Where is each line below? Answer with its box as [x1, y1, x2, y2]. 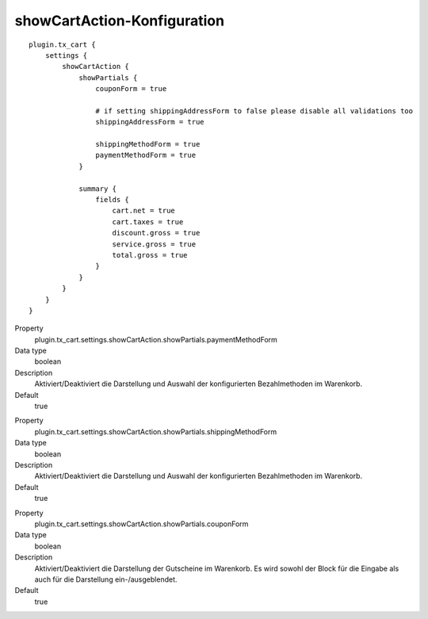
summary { [78, 184, 117, 193]
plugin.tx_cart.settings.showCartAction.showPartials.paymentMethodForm [34, 334, 277, 344]
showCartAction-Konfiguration [14, 12, 225, 29]
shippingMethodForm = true [95, 139, 201, 149]
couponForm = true [95, 84, 167, 94]
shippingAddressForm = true [95, 117, 205, 127]
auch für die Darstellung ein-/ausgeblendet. [34, 575, 178, 584]
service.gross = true [112, 239, 197, 249]
